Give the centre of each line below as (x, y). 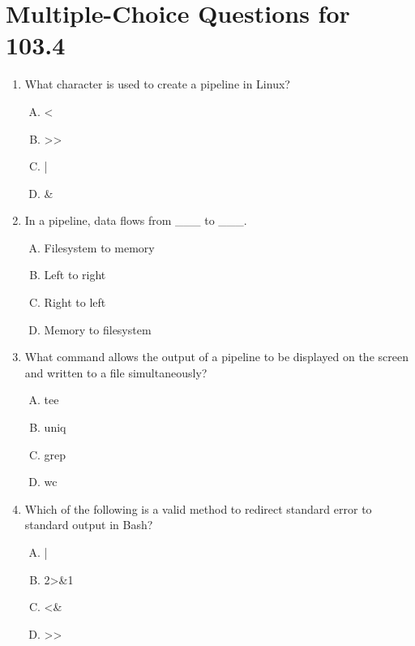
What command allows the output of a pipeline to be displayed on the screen (216, 357)
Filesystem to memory (99, 247)
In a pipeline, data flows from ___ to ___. (136, 220)
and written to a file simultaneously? (116, 372)
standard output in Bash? (89, 525)
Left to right (75, 275)
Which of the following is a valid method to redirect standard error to (198, 508)
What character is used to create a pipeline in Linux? (157, 84)
